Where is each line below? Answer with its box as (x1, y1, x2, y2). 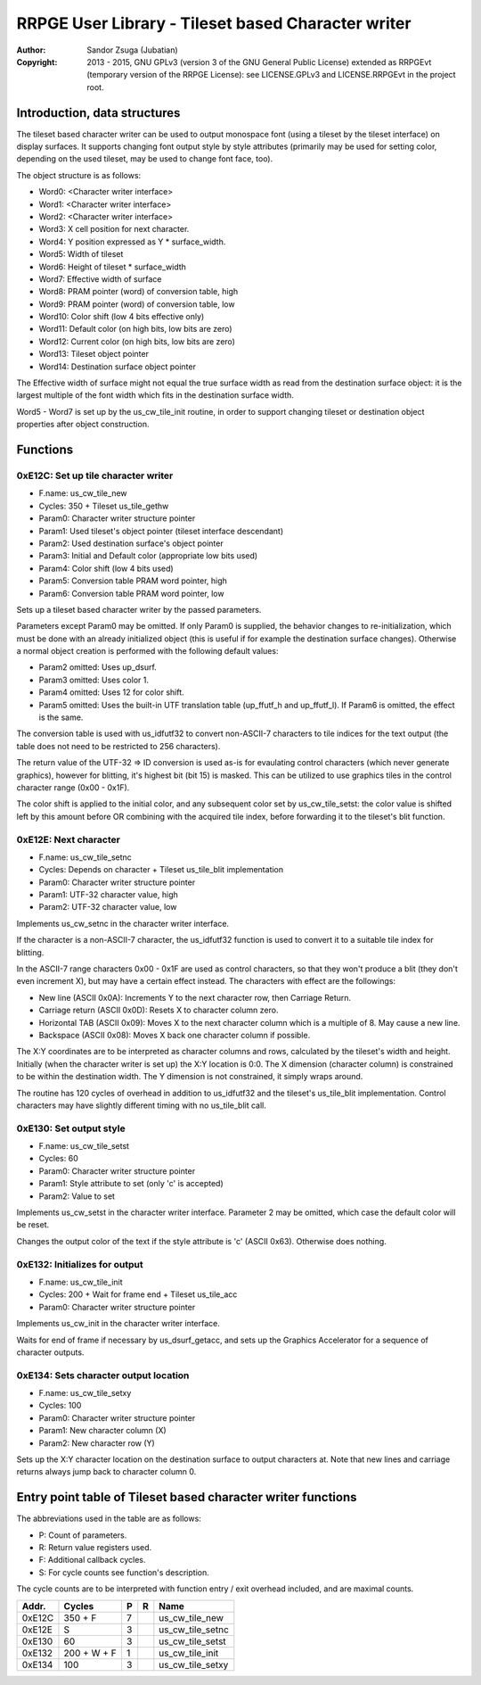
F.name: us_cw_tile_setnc (38, 852, 133, 863)
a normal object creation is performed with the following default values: (16, 646, 279, 657)
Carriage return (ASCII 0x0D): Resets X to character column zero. (38, 1004, 279, 1016)
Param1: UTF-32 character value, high (38, 889, 178, 900)
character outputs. (16, 1347, 85, 1358)
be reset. (16, 1219, 50, 1230)
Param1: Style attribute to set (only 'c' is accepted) (38, 1178, 224, 1189)
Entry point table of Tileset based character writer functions (16, 1490, 357, 1505)
